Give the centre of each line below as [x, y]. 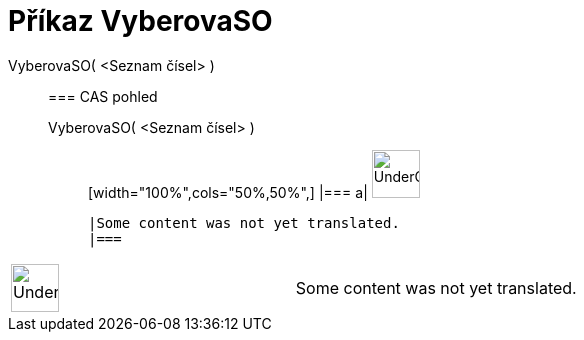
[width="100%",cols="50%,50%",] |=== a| [228, 192]
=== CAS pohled [103, 96]
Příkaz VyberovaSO [140, 21]
